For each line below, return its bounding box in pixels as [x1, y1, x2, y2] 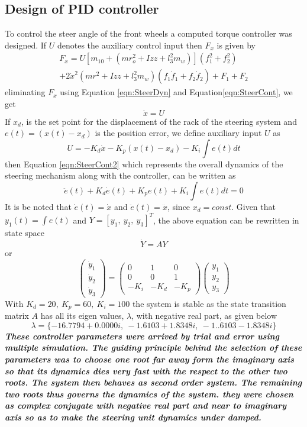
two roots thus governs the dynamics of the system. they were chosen [5, 387, 293, 400]
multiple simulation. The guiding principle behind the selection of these [5, 341, 302, 354]
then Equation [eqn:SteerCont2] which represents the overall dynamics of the [5, 157, 283, 170]
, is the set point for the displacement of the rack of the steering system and [21, 115, 297, 127]
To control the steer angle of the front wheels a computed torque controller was [5, 27, 292, 40]
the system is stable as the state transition [132, 297, 286, 309]
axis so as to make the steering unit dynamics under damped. [5, 410, 261, 423]
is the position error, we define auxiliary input [95, 127, 262, 139]
